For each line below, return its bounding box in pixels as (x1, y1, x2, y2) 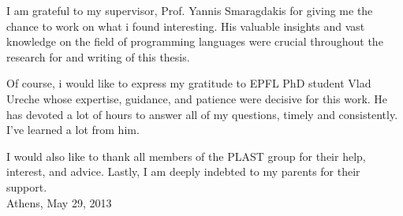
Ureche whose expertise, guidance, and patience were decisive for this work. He (6, 90, 388, 106)
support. (6, 178, 47, 195)
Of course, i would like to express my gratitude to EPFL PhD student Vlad (6, 75, 371, 91)
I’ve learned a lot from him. (6, 121, 140, 138)
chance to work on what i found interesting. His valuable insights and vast (6, 17, 365, 34)
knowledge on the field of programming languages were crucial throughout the (6, 33, 383, 50)
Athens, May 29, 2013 (6, 194, 112, 210)
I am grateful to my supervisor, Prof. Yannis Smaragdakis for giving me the (6, 2, 373, 18)
